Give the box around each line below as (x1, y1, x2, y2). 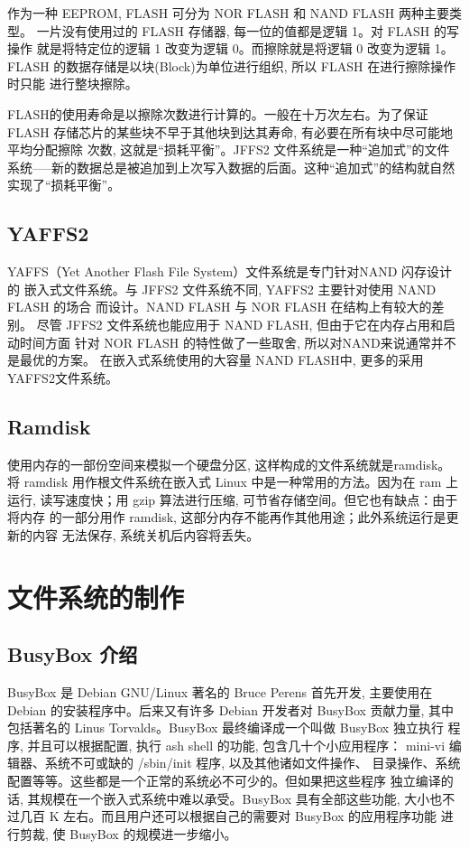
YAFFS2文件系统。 (7, 368, 118, 387)
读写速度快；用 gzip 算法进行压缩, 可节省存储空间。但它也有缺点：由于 (40, 490, 458, 508)
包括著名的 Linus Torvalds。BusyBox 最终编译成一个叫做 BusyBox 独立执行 (7, 718, 444, 737)
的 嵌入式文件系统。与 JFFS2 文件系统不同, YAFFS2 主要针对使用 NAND (7, 279, 437, 298)
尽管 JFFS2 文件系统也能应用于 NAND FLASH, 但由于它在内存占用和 (36, 314, 443, 333)
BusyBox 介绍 (7, 640, 138, 668)
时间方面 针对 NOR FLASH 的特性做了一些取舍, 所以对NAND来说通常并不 (19, 332, 456, 351)
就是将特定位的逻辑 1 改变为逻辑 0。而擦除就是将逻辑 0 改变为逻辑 (36, 39, 430, 58)
